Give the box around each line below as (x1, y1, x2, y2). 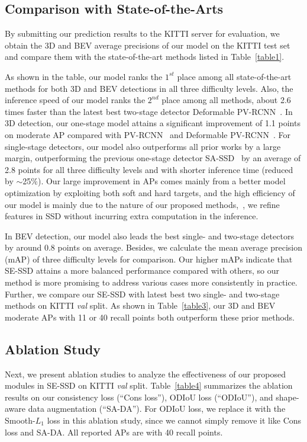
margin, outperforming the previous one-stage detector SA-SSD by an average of (5, 152, 301, 164)
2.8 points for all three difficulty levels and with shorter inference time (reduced (5, 163, 293, 175)
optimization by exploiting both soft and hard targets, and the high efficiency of (5, 186, 295, 198)
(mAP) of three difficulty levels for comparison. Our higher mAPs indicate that (5, 252, 293, 265)
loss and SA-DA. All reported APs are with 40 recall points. (5, 425, 223, 438)
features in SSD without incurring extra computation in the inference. (5, 210, 258, 222)
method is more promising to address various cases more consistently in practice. (5, 276, 298, 289)
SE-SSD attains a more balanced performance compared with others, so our (5, 264, 280, 277)
